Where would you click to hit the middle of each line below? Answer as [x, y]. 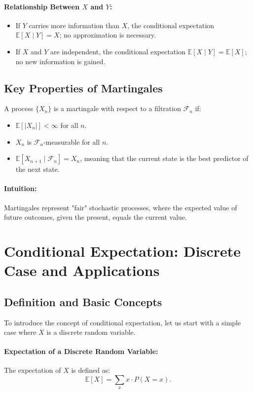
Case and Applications [82, 270]
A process [19, 108]
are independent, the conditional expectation [118, 51]
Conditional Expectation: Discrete [123, 251]
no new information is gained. [60, 61]
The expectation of [33, 370]
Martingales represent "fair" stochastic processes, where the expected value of [121, 207]
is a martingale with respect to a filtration [117, 108]
